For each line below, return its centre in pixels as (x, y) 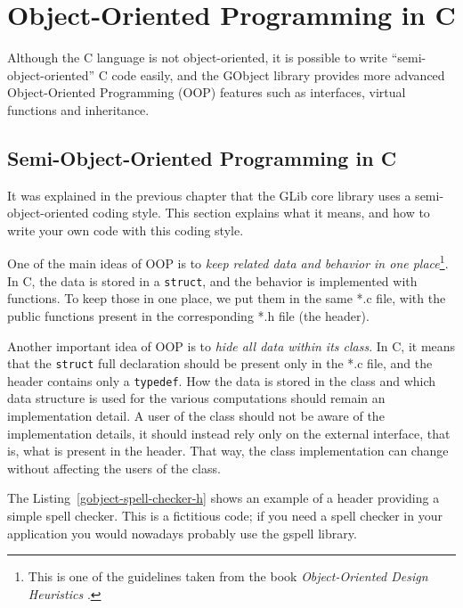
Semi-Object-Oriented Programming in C (202, 157)
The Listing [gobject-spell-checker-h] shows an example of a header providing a (223, 498)
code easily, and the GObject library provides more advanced (278, 74)
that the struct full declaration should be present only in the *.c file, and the (220, 363)
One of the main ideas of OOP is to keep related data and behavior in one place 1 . (228, 262)
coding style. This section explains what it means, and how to (261, 213)
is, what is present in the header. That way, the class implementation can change (228, 451)
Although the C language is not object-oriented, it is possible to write (197, 58)
